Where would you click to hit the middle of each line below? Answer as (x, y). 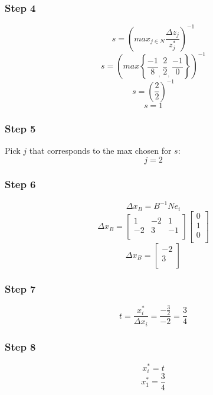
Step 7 (20, 288)
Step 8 (20, 346)
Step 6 (20, 184)
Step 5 (20, 128)
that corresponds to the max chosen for (100, 150)
